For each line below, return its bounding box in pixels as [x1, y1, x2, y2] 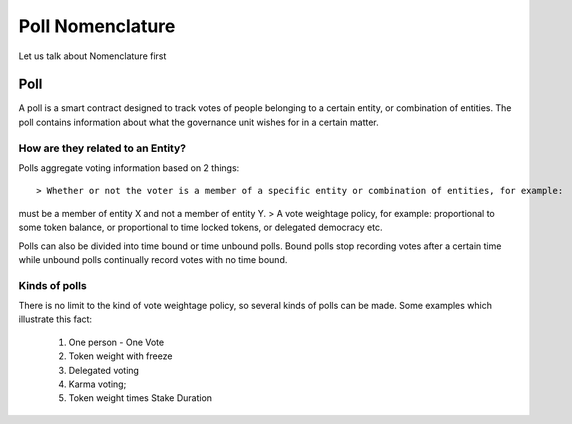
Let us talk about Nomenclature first [18, 50, 167, 62]
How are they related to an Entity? [18, 141, 187, 155]
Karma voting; [68, 378, 127, 390]
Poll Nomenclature [18, 15, 176, 37]
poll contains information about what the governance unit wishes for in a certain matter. [18, 116, 379, 128]
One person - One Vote [68, 336, 165, 348]
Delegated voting [68, 364, 140, 376]
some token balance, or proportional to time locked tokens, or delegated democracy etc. [18, 221, 383, 234]
